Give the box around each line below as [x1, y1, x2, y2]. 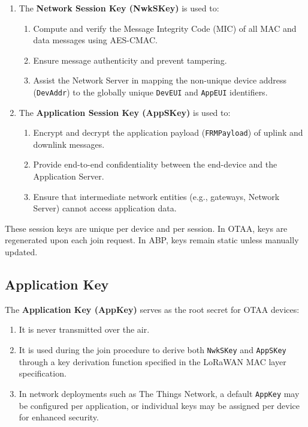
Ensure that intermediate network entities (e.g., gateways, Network [33, 190, 280, 202]
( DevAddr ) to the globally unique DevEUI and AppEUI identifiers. [33, 85, 268, 98]
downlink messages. [33, 138, 105, 150]
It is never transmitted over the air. [19, 323, 150, 336]
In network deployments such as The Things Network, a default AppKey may [19, 387, 300, 399]
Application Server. [33, 170, 104, 183]
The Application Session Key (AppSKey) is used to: [19, 106, 231, 118]
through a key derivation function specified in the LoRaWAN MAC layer [19, 355, 286, 368]
